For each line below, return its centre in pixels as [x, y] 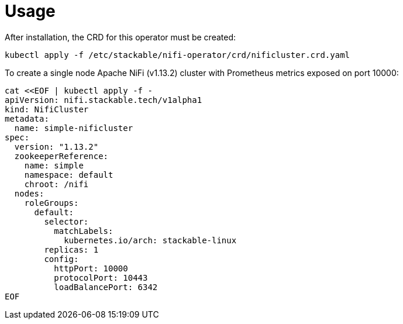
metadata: [27, 118]
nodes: [29, 193]
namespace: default [69, 175]
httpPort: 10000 [91, 268]
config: [61, 259]
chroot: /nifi [56, 184]
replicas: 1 [71, 249]
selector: [66, 221]
